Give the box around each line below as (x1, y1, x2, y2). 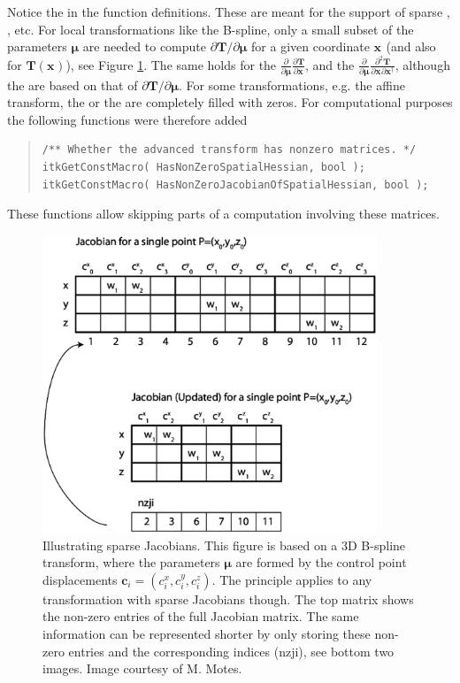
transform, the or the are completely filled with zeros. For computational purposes (7, 93, 453, 111)
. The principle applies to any (211, 570, 372, 588)
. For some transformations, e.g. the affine (178, 75, 405, 94)
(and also (386, 37, 436, 56)
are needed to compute (82, 37, 207, 56)
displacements (42, 570, 118, 588)
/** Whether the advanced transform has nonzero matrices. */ (42, 143, 417, 157)
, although (395, 55, 450, 73)
